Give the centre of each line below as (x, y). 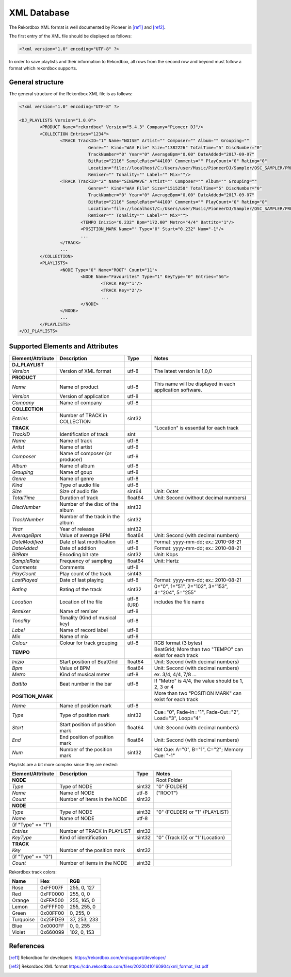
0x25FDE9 (52, 920)
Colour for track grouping (89, 643)
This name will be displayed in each (195, 384)
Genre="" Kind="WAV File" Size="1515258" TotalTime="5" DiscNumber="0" (175, 188)
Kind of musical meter (85, 674)
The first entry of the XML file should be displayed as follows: (70, 36)
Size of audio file (79, 491)
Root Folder (169, 780)
